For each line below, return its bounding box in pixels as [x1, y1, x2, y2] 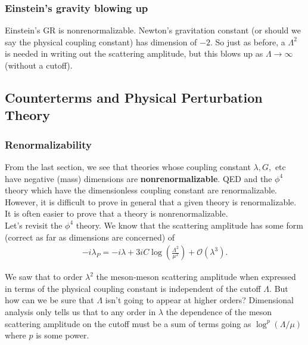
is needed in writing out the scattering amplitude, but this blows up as [5, 47, 263, 60]
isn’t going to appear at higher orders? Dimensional [105, 294, 294, 306]
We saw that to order [5, 270, 83, 283]
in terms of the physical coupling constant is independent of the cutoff [5, 282, 261, 294]
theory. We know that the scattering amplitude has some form [76, 218, 303, 231]
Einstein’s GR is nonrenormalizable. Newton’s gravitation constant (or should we [5, 24, 301, 36]
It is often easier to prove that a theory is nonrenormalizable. [5, 207, 228, 220]
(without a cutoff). [5, 59, 73, 71]
